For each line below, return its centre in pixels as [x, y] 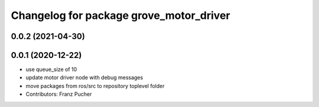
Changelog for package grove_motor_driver [121, 15]
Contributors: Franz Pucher [59, 94]
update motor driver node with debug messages [84, 77]
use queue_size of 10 [51, 69]
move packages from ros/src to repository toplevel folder [95, 86]
